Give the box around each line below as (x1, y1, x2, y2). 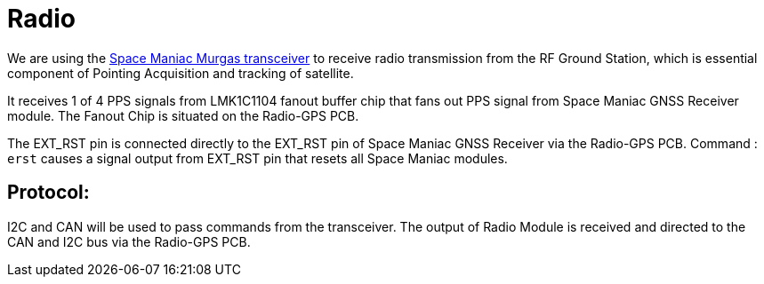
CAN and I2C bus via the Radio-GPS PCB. (7, 233, 251, 249)
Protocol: (7, 181, 90, 204)
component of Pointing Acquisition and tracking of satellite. (7, 65, 354, 81)
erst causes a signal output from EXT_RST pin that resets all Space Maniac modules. (7, 150, 508, 166)
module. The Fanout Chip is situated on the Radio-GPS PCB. (7, 107, 359, 123)
